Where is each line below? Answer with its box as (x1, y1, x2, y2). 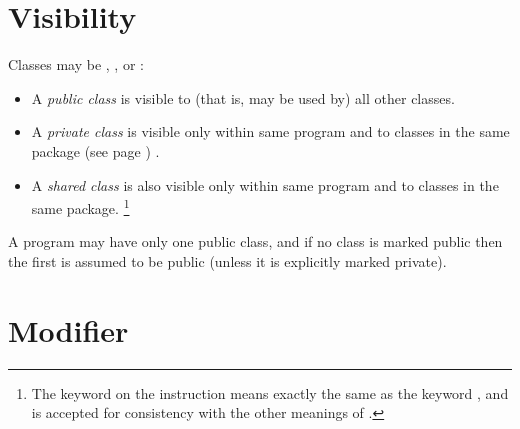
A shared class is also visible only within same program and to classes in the (31, 174, 499, 195)
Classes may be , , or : (8, 54, 144, 75)
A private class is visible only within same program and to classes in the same (31, 121, 510, 142)
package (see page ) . (31, 140, 160, 161)
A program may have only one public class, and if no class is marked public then (8, 231, 503, 252)
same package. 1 (31, 195, 130, 218)
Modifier (8, 309, 129, 350)
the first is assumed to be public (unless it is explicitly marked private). (8, 250, 447, 271)
